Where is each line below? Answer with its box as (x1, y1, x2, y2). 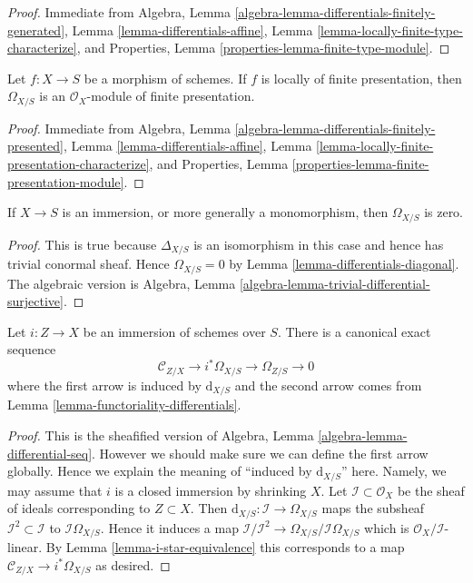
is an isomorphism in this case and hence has (193, 234, 444, 253)
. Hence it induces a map (100, 518, 239, 537)
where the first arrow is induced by (7, 375, 202, 394)
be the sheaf (397, 480, 465, 499)
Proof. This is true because (7, 234, 157, 253)
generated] (7, 20, 65, 39)
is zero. (424, 203, 464, 222)
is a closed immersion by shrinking (114, 480, 307, 499)
